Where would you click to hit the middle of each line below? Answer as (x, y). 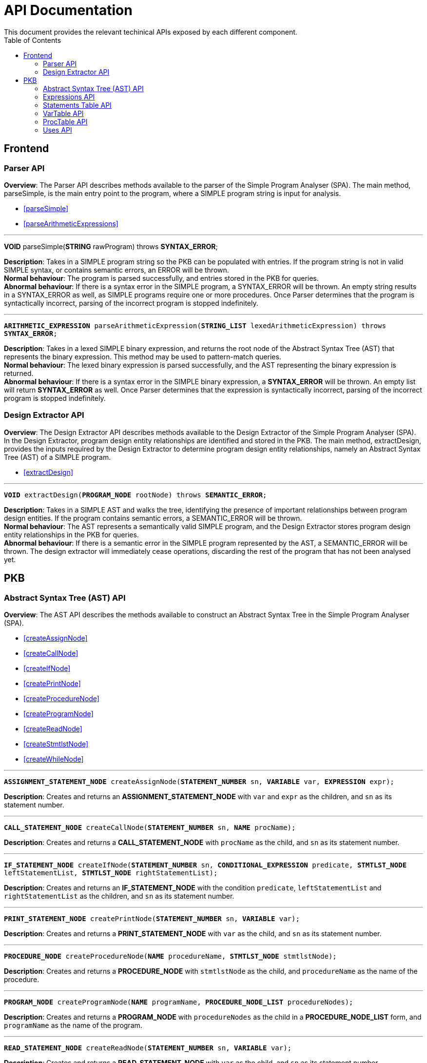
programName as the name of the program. (73, 1025)
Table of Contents (33, 40)
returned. (19, 373)
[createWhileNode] (54, 759)
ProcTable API (65, 121)
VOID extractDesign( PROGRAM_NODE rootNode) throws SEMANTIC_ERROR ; (136, 495)
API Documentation (68, 10)
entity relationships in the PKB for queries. (71, 534)
